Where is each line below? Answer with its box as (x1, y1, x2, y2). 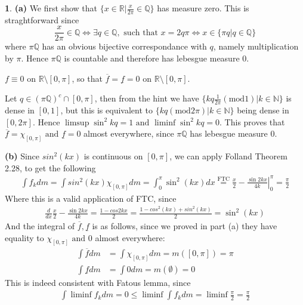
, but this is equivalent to (60, 104, 153, 116)
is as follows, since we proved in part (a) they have (92, 220, 277, 232)
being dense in (237, 104, 289, 116)
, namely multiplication (213, 40, 299, 53)
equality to (5, 231, 44, 244)
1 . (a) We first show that (5, 2, 97, 14)
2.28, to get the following (5, 161, 96, 174)
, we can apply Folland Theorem (169, 150, 287, 162)
